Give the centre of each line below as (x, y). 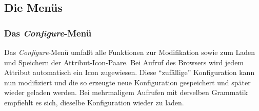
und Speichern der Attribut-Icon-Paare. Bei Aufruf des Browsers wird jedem (124, 62)
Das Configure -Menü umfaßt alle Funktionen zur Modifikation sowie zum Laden (130, 52)
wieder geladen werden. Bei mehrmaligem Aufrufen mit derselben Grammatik (126, 92)
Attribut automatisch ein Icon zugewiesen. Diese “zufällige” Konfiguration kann (129, 72)
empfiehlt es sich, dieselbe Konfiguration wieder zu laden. (94, 102)
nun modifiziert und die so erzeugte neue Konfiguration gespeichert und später (127, 82)
